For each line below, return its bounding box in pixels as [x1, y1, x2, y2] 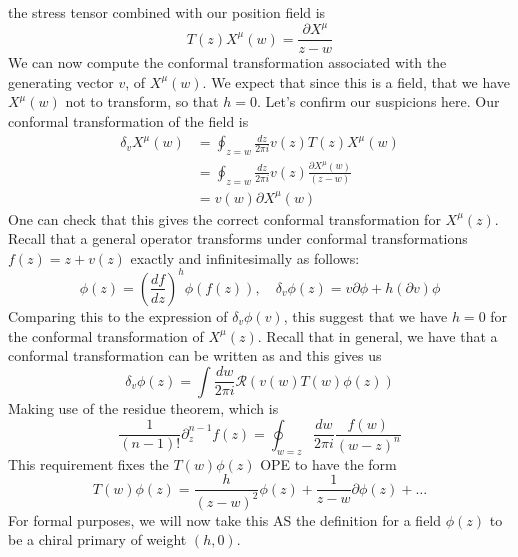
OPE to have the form [260, 453, 397, 474]
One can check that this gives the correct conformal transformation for [8, 208, 441, 229]
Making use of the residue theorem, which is [8, 397, 279, 418]
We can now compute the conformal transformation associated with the [8, 52, 447, 73]
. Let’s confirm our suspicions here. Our [256, 91, 500, 112]
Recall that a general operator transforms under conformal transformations [8, 228, 468, 249]
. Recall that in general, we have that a [257, 325, 498, 346]
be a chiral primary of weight [8, 529, 187, 550]
